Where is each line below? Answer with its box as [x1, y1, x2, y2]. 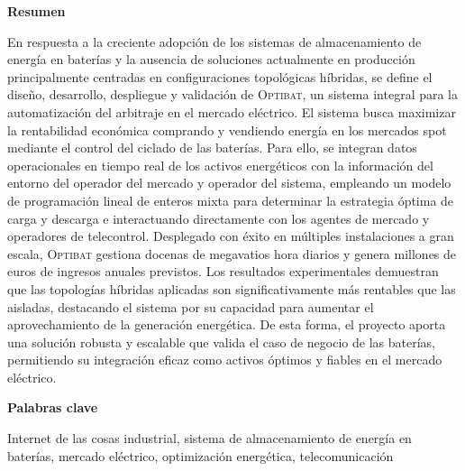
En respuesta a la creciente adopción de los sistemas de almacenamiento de [7, 32, 422, 51]
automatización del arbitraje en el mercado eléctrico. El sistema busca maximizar [7, 102, 456, 121]
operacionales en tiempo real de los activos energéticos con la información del [7, 155, 433, 174]
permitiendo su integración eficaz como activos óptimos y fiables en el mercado [7, 350, 442, 369]
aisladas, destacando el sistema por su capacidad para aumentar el [7, 297, 374, 316]
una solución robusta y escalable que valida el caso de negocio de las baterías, [7, 332, 435, 351]
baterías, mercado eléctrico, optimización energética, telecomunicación [7, 446, 394, 465]
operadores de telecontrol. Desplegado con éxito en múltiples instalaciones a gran [7, 226, 454, 245]
